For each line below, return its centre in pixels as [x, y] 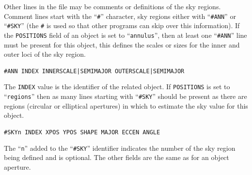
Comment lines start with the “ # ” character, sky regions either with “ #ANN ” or [120, 16]
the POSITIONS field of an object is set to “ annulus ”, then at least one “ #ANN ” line [126, 35]
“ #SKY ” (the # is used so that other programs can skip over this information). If [122, 25]
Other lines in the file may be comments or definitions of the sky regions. [112, 6]
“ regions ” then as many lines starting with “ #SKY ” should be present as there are [126, 96]
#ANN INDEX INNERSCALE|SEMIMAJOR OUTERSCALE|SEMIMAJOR [94, 71]
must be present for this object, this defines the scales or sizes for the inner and [122, 44]
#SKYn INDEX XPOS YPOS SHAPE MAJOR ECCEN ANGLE [82, 132]
